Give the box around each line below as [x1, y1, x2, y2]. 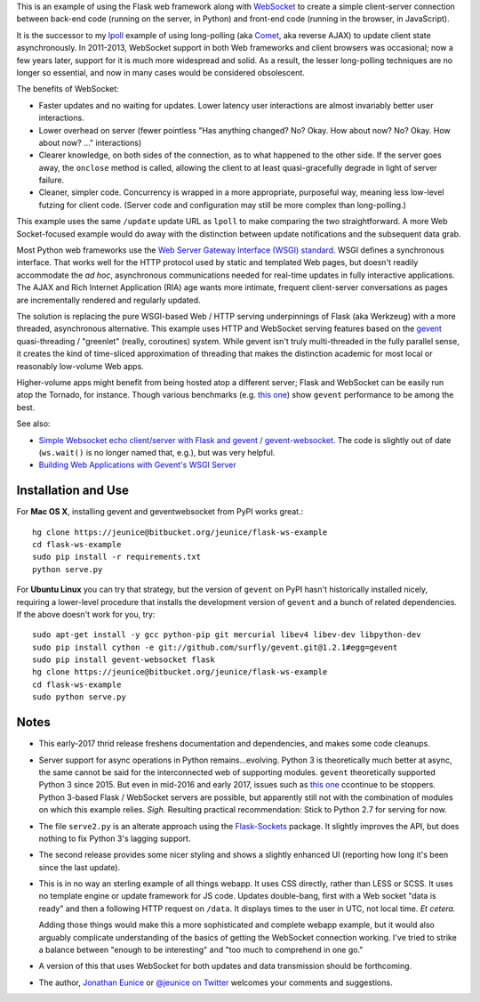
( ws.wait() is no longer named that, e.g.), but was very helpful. [38, 447, 276, 457]
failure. [38, 174, 65, 186]
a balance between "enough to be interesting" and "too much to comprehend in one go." [38, 944, 364, 956]
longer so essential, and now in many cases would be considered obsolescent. [16, 67, 306, 77]
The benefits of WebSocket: [16, 84, 119, 94]
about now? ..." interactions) [38, 137, 142, 148]
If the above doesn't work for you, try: [16, 609, 156, 619]
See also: [16, 418, 51, 429]
